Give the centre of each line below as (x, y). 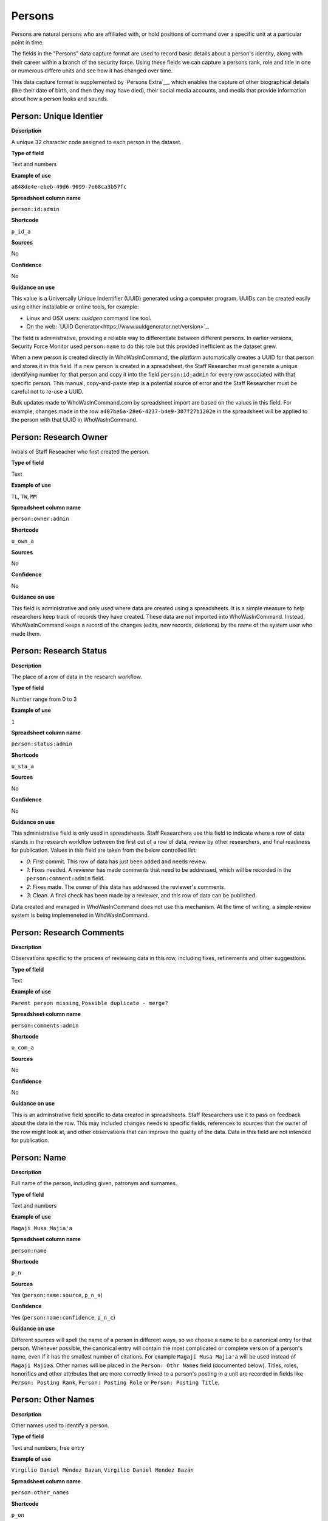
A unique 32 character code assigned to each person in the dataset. (97, 142)
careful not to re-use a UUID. (47, 391)
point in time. (28, 42)
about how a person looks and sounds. (60, 99)
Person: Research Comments (68, 932)
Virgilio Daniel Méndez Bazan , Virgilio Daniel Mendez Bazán (103, 1470)
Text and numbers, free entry (48, 1447)
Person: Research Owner (60, 437)
